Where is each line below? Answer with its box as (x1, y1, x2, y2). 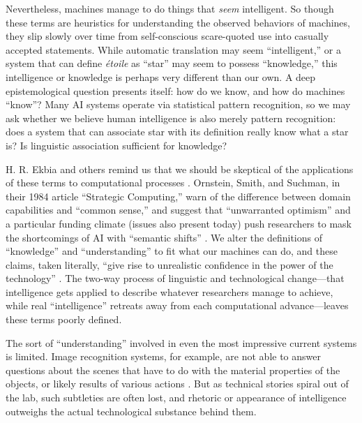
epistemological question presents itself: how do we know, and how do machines (6, 83, 345, 98)
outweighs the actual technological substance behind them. (6, 403, 257, 418)
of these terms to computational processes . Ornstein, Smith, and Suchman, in (6, 175, 340, 190)
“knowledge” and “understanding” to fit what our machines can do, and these (6, 244, 338, 258)
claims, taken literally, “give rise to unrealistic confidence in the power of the (6, 257, 333, 272)
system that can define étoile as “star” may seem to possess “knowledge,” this (6, 56, 338, 70)
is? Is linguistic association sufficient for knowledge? (6, 138, 227, 152)
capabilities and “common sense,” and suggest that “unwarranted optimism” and (6, 202, 351, 217)
